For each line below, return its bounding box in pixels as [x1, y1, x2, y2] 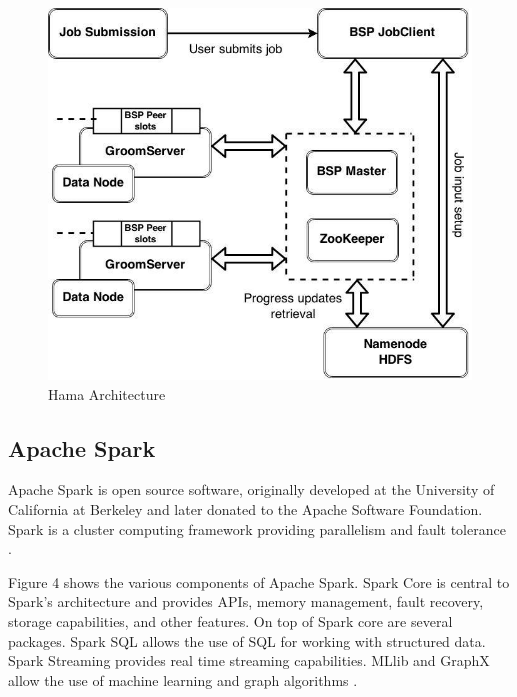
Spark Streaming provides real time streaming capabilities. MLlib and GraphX [8, 650, 490, 671]
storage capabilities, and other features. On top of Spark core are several [8, 610, 453, 631]
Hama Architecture [48, 383, 166, 404]
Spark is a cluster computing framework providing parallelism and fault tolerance [8, 518, 506, 539]
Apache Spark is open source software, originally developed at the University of [8, 479, 495, 500]
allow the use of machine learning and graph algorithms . [8, 669, 358, 690]
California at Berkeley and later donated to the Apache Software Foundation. [8, 499, 483, 519]
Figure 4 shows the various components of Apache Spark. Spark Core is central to [8, 571, 510, 592]
